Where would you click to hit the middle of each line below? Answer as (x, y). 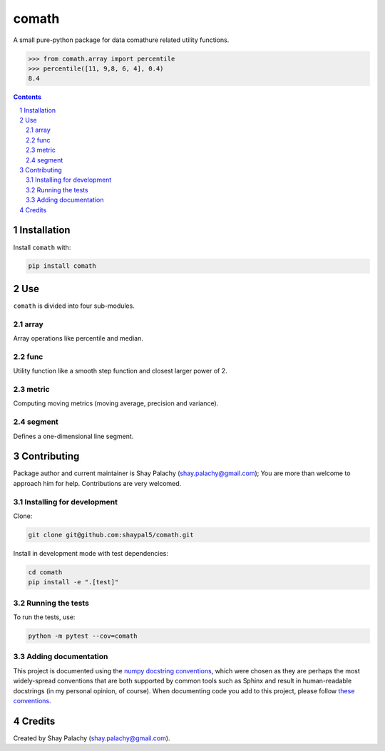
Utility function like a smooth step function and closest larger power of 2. (120, 371)
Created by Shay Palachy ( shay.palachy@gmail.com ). (92, 738)
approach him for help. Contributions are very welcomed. (97, 483)
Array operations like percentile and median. (78, 338)
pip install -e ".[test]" (73, 582)
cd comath (45, 572)
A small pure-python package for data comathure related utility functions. (121, 40)
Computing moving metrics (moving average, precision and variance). (116, 403)
